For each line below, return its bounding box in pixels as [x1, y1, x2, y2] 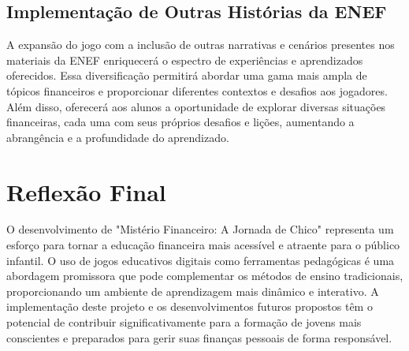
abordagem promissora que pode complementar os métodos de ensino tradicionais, [6, 267, 403, 284]
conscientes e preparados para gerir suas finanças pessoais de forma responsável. [6, 329, 392, 345]
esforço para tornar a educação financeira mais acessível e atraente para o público [6, 237, 400, 253]
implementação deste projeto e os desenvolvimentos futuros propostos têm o [6, 298, 373, 315]
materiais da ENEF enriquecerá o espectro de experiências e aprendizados [6, 51, 363, 68]
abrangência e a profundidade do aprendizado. [6, 129, 229, 145]
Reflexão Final [6, 175, 166, 207]
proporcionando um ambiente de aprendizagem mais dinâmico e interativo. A [6, 282, 379, 299]
